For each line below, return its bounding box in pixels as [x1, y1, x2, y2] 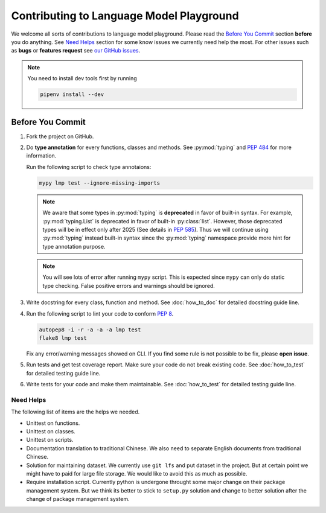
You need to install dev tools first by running [27, 75, 137, 82]
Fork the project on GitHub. [26, 133, 94, 140]
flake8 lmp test [39, 335, 88, 342]
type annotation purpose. [42, 243, 106, 250]
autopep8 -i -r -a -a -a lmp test [39, 326, 141, 333]
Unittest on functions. [26, 419, 80, 427]
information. [26, 152, 57, 159]
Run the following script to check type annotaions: [26, 163, 152, 170]
